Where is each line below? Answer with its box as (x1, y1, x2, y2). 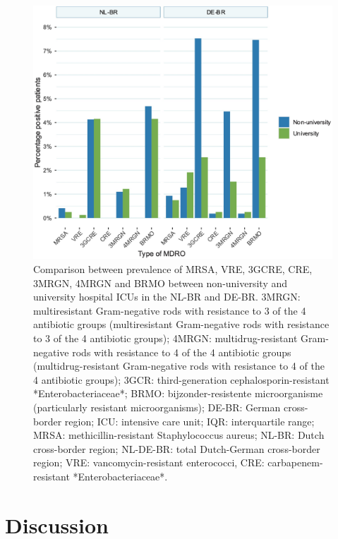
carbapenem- (267, 455, 323, 470)
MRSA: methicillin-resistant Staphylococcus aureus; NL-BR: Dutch (33, 428, 325, 442)
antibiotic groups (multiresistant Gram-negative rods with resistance (33, 317, 330, 332)
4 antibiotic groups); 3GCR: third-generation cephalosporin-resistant (33, 372, 330, 387)
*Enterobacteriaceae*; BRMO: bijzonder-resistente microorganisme (33, 386, 323, 401)
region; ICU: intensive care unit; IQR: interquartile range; (64, 413, 315, 428)
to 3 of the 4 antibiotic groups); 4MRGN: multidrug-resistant (33, 330, 298, 345)
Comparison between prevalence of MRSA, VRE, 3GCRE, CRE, (33, 262, 313, 276)
